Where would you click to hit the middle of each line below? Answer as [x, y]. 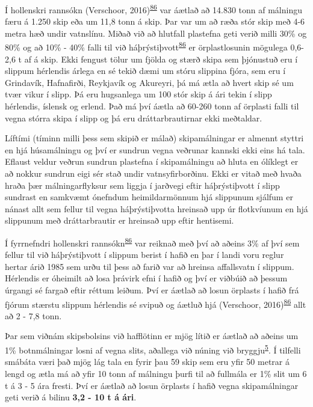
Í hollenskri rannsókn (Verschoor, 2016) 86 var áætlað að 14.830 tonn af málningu [153, 9]
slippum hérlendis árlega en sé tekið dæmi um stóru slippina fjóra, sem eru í [145, 71]
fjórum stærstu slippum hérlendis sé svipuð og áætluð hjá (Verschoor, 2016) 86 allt [156, 303]
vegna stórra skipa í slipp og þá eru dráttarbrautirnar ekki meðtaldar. [134, 118]
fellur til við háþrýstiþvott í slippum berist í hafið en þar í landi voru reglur [144, 255]
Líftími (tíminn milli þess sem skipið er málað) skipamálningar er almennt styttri [154, 138]
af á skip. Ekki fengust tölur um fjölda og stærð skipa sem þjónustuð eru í [161, 59]
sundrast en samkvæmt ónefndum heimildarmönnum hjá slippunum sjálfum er [149, 197]
